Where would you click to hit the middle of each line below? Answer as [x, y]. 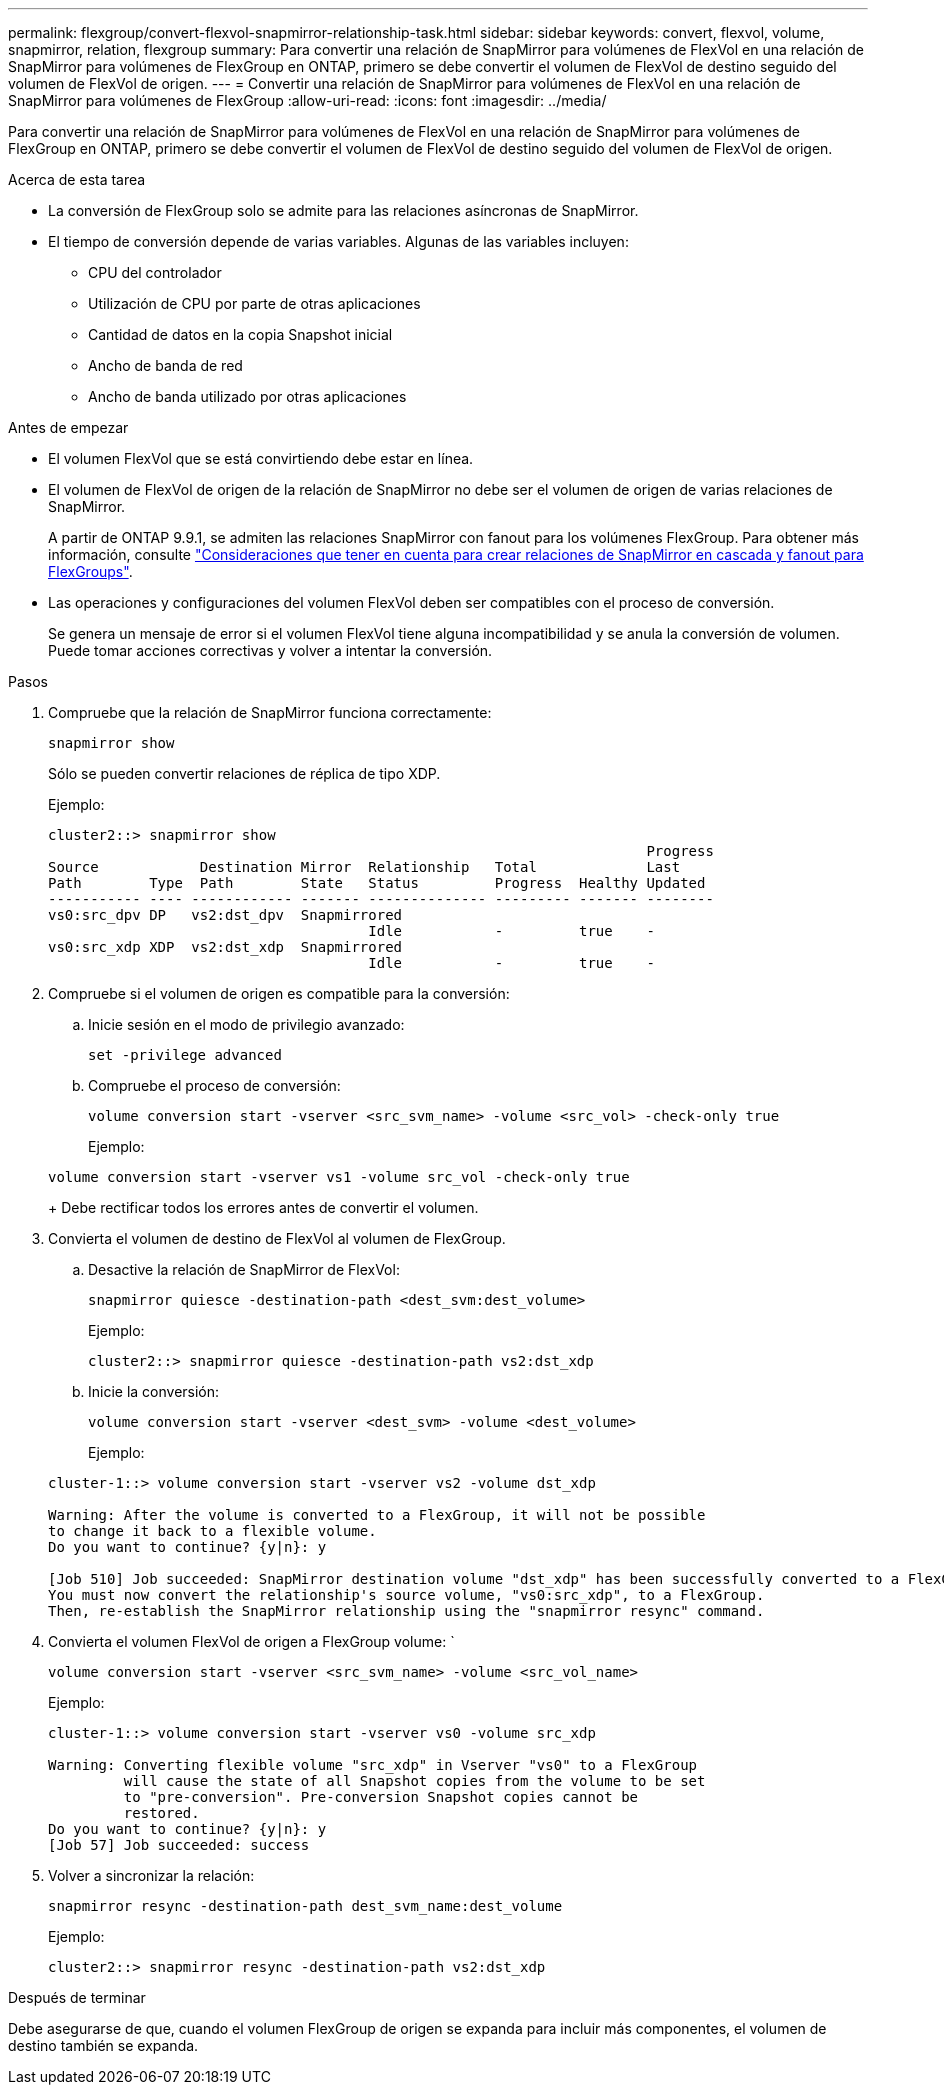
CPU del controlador [155, 272]
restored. [161, 1813]
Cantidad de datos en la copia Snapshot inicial [240, 334]
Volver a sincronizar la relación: [151, 1875]
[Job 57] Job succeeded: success [179, 1845]
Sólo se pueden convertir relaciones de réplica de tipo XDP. [244, 773]
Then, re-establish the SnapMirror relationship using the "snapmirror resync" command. [406, 1611]
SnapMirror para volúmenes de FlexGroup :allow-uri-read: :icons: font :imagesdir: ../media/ [307, 100]
